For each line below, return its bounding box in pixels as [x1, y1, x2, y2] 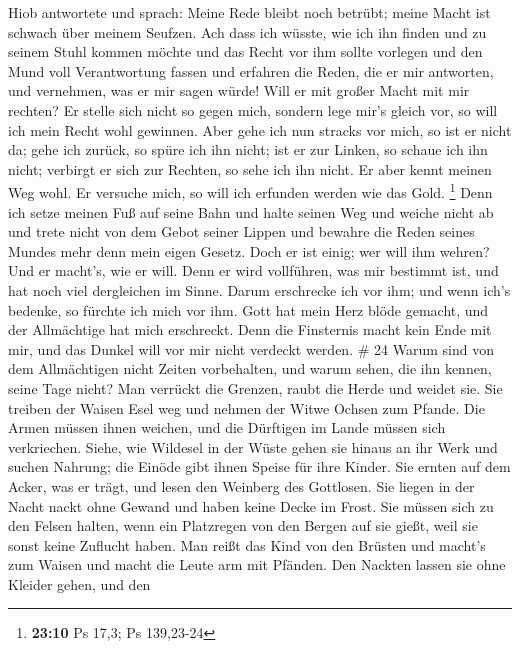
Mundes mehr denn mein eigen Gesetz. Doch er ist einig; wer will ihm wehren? [8, 240, 490, 261]
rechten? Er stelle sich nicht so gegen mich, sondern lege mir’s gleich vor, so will [8, 99, 498, 120]
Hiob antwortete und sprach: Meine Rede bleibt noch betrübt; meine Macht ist [8, 2, 491, 22]
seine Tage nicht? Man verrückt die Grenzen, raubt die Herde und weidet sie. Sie [8, 377, 503, 398]
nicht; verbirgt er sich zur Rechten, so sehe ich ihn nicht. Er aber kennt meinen [8, 158, 492, 179]
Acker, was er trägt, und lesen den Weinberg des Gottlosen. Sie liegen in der [8, 475, 475, 496]
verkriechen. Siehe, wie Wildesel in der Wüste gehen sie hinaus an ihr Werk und [8, 436, 498, 457]
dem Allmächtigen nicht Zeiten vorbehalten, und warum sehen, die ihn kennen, [8, 358, 492, 379]
